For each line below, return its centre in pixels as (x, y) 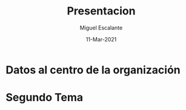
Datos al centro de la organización (93, 70)
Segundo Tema (45, 98)
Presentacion (101, 11)
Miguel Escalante (101, 28)
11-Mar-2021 (101, 39)
